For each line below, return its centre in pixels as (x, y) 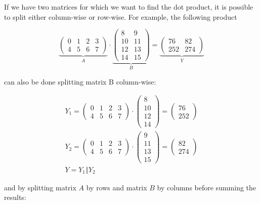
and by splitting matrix (40, 187)
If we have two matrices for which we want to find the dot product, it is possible (129, 7)
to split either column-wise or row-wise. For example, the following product (121, 16)
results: (15, 197)
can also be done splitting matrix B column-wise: (80, 81)
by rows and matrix (117, 187)
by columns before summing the (207, 187)
